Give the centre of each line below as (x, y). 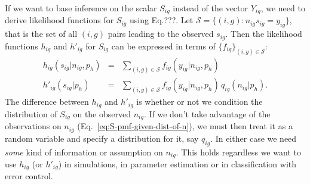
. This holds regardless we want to (238, 152)
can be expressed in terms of (163, 46)
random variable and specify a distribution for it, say (102, 138)
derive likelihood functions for (59, 20)
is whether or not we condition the (199, 102)
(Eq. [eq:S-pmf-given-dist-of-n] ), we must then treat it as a (185, 126)
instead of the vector (211, 8)
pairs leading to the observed (161, 34)
